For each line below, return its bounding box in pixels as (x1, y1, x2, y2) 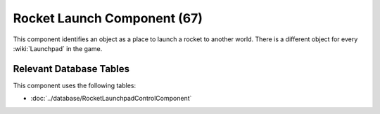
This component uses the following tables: (13, 81, 137, 90)
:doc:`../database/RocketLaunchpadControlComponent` (30, 94, 192, 103)
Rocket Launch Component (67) (13, 10, 203, 26)
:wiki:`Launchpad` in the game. (13, 44, 103, 52)
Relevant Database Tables (13, 63, 130, 75)
